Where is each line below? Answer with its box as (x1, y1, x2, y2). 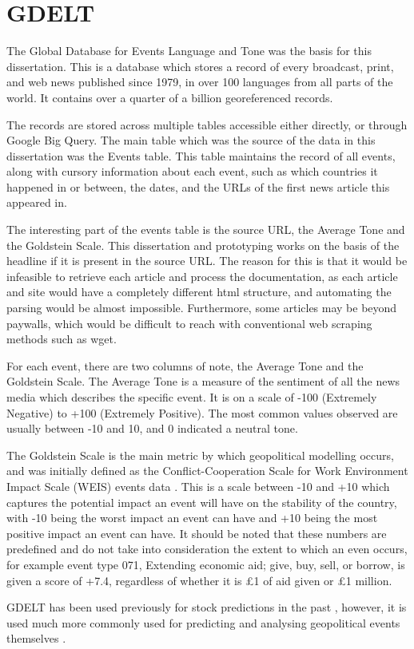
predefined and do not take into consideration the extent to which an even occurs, (6, 540, 408, 557)
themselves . (6, 630, 66, 647)
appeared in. (6, 194, 67, 211)
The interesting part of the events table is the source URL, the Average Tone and (6, 221, 405, 238)
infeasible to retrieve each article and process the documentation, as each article (6, 267, 398, 284)
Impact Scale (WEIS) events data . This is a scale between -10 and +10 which (6, 477, 390, 494)
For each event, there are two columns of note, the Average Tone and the (6, 357, 364, 374)
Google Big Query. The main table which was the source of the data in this (6, 132, 376, 148)
